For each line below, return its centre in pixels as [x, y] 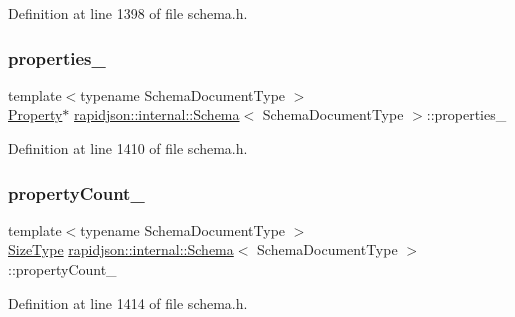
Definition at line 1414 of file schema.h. [128, 302]
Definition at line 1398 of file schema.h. [128, 13]
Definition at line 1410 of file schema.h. [128, 148]
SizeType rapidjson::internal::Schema [121, 249]
